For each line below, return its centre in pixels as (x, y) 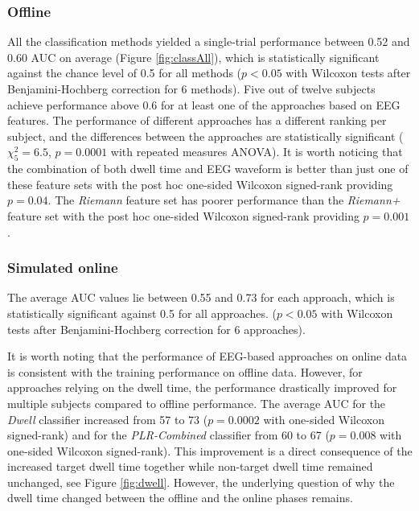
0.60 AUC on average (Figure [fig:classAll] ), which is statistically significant (193, 57)
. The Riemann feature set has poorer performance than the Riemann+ (224, 200)
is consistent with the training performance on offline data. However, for (185, 371)
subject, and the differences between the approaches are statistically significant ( (205, 136)
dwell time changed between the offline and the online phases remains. (180, 498)
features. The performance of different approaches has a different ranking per (197, 120)
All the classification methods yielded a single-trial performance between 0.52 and (209, 41)
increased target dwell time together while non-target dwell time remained (190, 466)
